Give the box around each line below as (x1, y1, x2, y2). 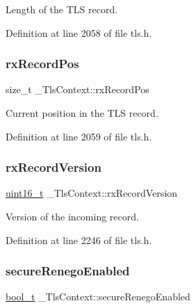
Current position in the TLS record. (6, 106, 158, 120)
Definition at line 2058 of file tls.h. (6, 25, 152, 40)
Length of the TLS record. (6, 2, 118, 16)
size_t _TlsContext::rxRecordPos (6, 82, 149, 97)
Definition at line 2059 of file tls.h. (6, 129, 152, 143)
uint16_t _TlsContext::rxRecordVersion (6, 186, 178, 200)
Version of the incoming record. (6, 209, 139, 223)
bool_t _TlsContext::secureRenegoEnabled (6, 289, 190, 304)
